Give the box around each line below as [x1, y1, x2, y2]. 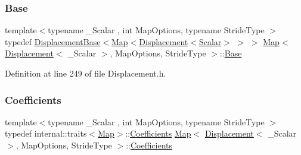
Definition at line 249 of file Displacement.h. [5, 67, 166, 79]
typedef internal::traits [5, 127, 87, 140]
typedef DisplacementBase [5, 35, 101, 48]
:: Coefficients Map [125, 127, 191, 140]
